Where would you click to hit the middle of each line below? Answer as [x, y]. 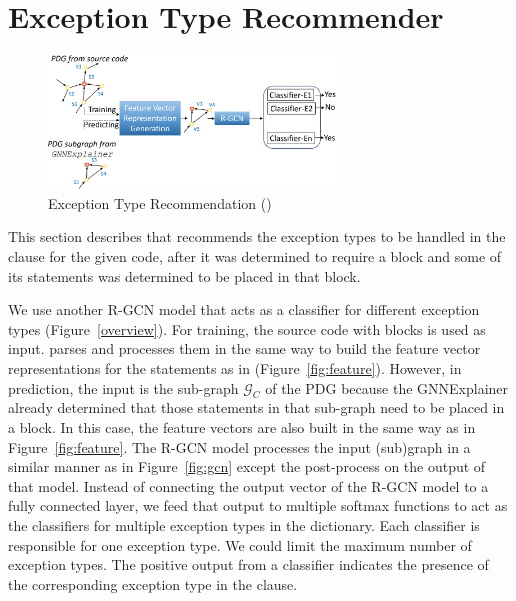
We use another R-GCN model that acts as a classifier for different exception [244, 309]
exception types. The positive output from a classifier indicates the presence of [248, 564]
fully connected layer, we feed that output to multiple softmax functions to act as [258, 505]
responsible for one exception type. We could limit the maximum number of [240, 544]
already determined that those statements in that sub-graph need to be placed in [256, 407]
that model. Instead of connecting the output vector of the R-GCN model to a [248, 485]
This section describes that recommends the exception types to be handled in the [257, 236]
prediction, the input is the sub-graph [123, 387]
